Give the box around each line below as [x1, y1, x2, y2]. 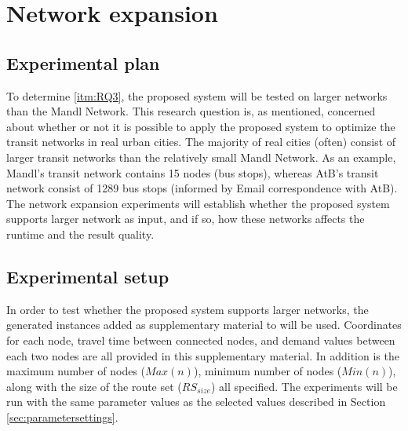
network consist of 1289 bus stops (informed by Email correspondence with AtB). [6, 180, 398, 196]
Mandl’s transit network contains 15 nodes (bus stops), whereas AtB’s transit [6, 164, 379, 181]
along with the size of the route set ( [6, 378, 182, 394]
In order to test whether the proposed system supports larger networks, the [6, 301, 369, 317]
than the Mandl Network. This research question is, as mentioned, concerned [6, 103, 376, 119]
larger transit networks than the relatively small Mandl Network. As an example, [6, 148, 396, 165]
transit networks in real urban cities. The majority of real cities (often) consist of [6, 133, 396, 150]
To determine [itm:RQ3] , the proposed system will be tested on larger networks [6, 87, 388, 104]
